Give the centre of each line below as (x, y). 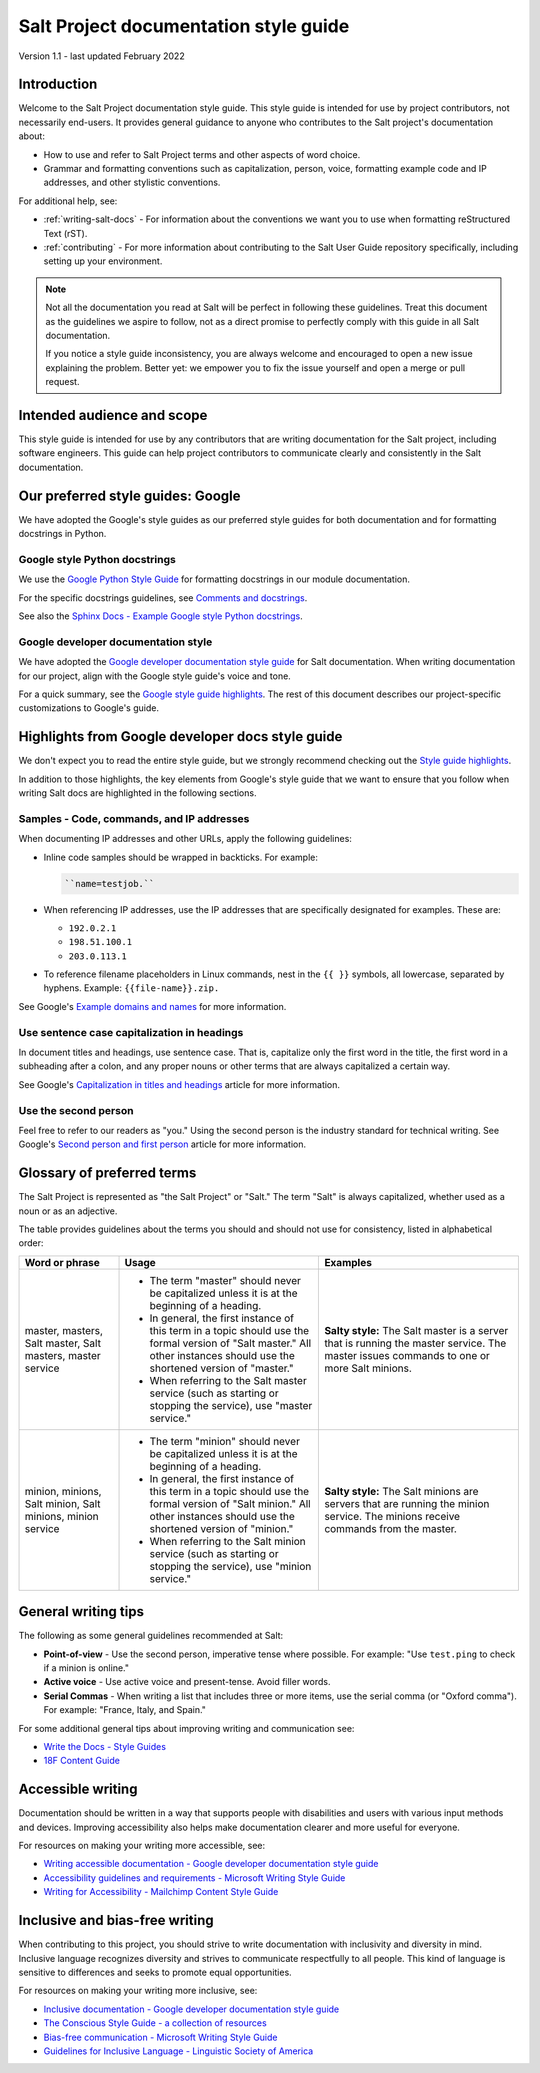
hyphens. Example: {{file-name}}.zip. (131, 988)
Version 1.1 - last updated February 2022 (101, 56)
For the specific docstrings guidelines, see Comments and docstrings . (163, 597)
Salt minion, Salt (62, 1503)
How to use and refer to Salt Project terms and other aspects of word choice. (202, 154)
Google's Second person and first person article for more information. (162, 1144)
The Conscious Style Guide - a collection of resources (155, 2023)
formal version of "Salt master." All (230, 1343)
